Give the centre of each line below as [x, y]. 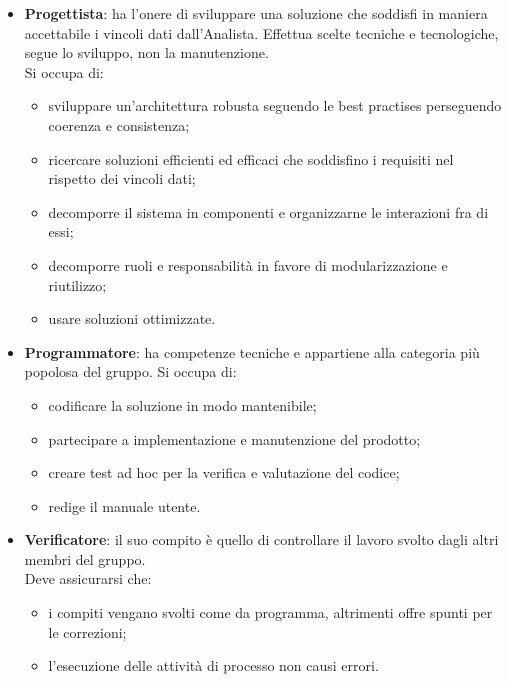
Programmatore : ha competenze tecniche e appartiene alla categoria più [252, 351]
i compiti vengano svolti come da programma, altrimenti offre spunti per [270, 612]
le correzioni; [87, 631]
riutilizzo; [77, 284]
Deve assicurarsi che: [88, 578]
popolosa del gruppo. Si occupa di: [130, 371]
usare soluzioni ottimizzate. [132, 318]
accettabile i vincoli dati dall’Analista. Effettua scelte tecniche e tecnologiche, [261, 32]
